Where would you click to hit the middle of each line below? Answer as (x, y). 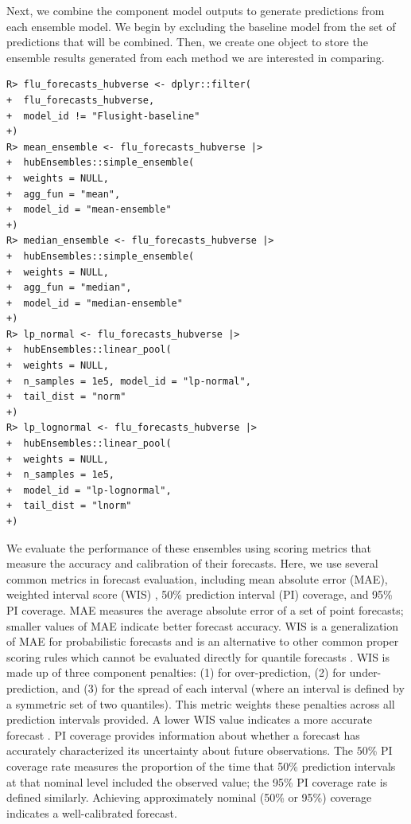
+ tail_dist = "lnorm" (69, 506)
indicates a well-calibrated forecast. (92, 812)
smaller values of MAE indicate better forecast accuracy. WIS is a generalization (203, 625)
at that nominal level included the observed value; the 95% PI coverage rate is (197, 781)
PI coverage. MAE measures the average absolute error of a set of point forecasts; (205, 609)
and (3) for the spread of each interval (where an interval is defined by (233, 687)
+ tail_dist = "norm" (66, 397)
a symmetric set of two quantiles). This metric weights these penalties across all (201, 703)
